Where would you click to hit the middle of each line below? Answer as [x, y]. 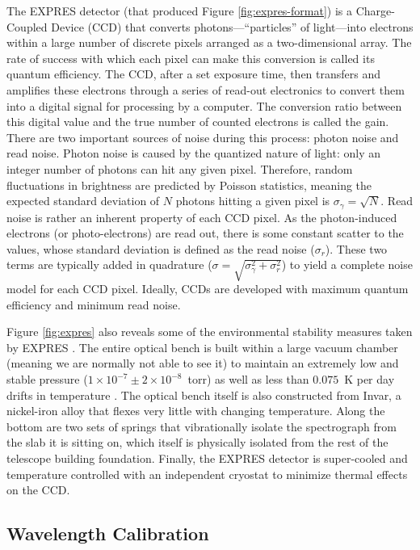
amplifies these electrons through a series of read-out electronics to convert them [206, 89]
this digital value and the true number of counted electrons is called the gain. [198, 122]
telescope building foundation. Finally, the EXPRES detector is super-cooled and [207, 458]
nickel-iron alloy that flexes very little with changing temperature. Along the [196, 411]
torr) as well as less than [248, 379]
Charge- [375, 10]
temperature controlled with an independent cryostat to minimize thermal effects [207, 474]
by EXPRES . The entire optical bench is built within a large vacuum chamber [202, 347]
